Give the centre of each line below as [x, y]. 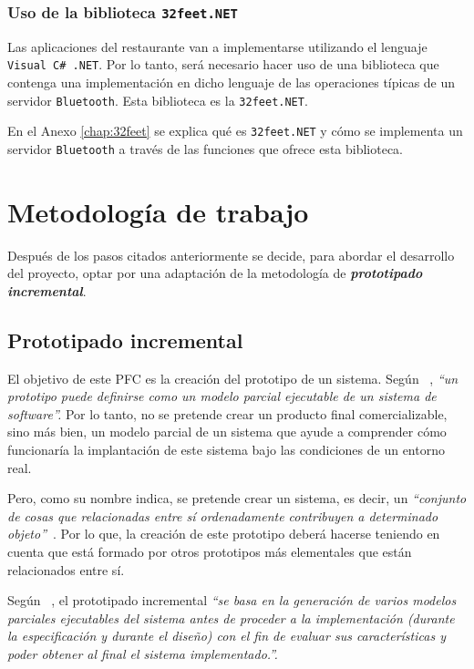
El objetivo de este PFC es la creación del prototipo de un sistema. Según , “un [233, 378]
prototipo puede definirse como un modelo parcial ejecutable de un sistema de [222, 396]
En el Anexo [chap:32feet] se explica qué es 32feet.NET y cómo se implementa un [235, 131]
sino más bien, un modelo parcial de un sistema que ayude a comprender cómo [227, 432]
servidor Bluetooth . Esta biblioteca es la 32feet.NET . [158, 100]
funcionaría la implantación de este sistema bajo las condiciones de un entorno [226, 450]
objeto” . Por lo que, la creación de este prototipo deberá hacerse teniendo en [224, 534]
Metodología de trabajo [158, 211]
